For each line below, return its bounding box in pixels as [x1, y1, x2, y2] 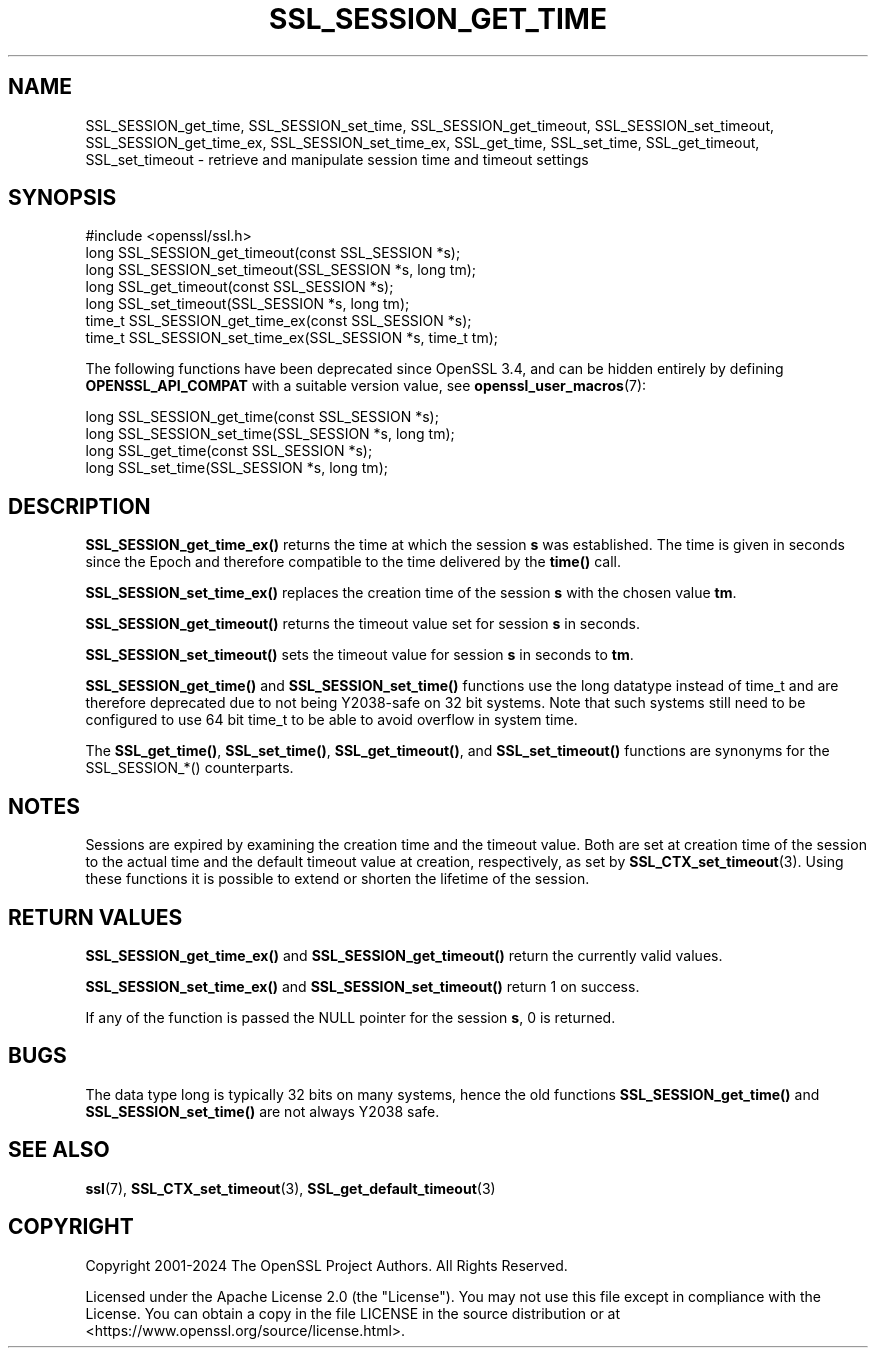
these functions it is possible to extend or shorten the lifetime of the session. [85, 870, 590, 888]
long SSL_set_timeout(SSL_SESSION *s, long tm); [85, 295, 410, 313]
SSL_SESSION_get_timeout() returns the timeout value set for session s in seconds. [85, 615, 641, 633]
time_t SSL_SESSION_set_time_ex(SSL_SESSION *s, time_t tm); [85, 329, 499, 347]
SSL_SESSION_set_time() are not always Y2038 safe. [85, 1102, 440, 1120]
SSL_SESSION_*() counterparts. [85, 759, 294, 777]
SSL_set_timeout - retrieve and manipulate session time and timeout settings [85, 150, 589, 168]
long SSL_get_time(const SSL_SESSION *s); [85, 442, 373, 460]
